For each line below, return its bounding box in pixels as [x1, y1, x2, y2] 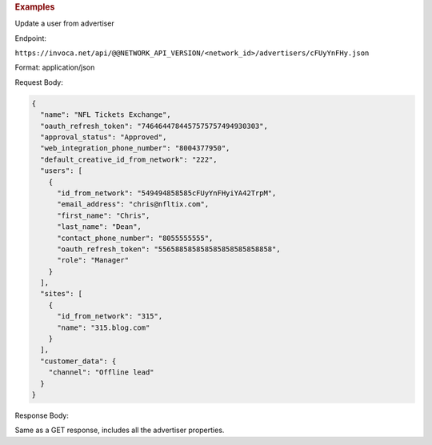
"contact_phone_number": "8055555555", [57, 233, 214, 243]
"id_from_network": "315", [57, 312, 163, 321]
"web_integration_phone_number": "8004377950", [40, 144, 230, 153]
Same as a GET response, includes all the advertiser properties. [14, 425, 225, 435]
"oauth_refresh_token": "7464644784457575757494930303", [40, 121, 268, 130]
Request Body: [14, 77, 63, 87]
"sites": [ [40, 289, 83, 299]
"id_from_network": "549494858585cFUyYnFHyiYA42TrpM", [57, 188, 277, 198]
